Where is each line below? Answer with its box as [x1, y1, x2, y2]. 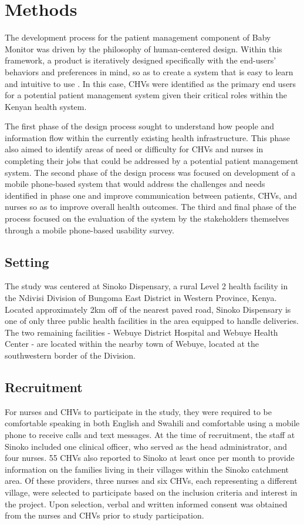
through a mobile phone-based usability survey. [5, 223, 174, 236]
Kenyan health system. [5, 100, 87, 112]
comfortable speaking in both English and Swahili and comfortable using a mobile [5, 417, 300, 429]
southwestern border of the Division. [5, 349, 136, 361]
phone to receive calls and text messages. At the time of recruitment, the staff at [5, 428, 295, 440]
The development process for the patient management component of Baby [5, 31, 271, 44]
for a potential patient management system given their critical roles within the [5, 89, 288, 101]
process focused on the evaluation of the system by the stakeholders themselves [5, 212, 289, 225]
